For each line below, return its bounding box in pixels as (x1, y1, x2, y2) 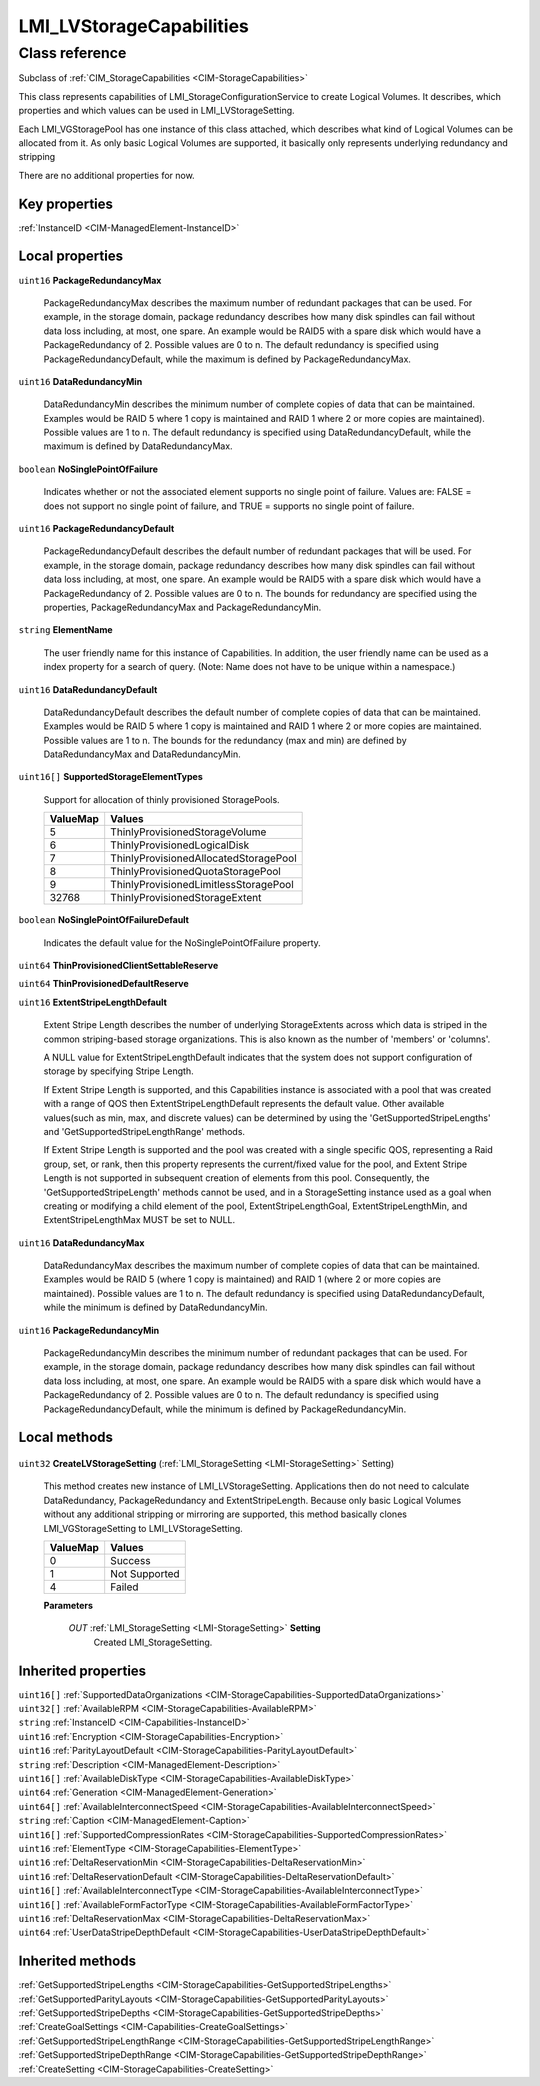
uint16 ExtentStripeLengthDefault (18, 996, 167, 1008)
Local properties (18, 248, 124, 265)
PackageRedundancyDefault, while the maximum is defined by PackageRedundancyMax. (43, 353, 412, 365)
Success (110, 1553, 151, 1567)
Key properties (18, 195, 114, 212)
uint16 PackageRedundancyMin (18, 1324, 160, 1336)
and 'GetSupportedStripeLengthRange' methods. (43, 1125, 245, 1137)
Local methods (18, 1429, 114, 1446)
